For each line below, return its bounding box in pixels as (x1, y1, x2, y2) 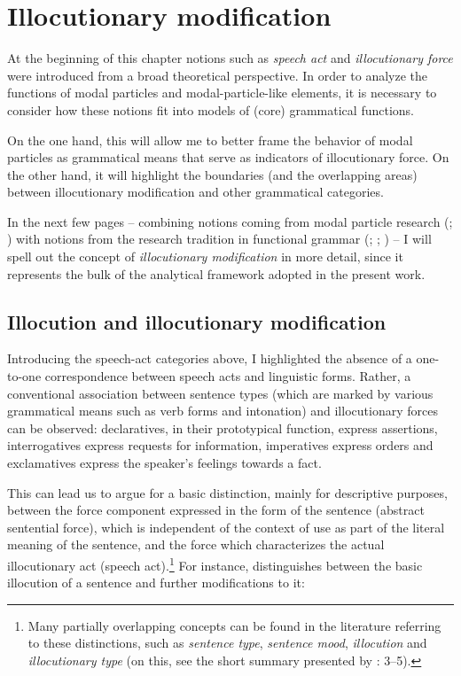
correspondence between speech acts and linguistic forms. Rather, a (44, 367, 411, 385)
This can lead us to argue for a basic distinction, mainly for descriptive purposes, (7, 483, 448, 501)
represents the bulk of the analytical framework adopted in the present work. (7, 264, 426, 283)
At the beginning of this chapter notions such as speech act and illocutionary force (7, 49, 453, 67)
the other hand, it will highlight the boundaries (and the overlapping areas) (7, 165, 418, 183)
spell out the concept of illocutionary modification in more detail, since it (7, 247, 403, 266)
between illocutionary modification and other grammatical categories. (7, 183, 384, 201)
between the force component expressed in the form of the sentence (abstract (7, 501, 425, 519)
